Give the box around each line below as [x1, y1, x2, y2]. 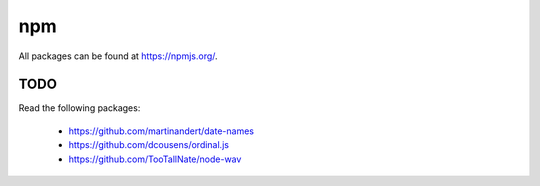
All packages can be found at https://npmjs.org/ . [18, 50, 219, 62]
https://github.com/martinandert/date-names [68, 125, 255, 137]
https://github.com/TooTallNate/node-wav [68, 153, 242, 165]
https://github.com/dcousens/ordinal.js [68, 139, 230, 151]
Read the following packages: [18, 102, 141, 114]
